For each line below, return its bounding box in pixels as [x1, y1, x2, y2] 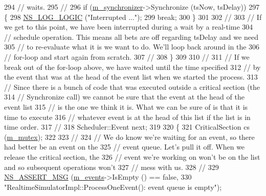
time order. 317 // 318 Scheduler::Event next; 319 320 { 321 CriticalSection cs [4, 121, 250, 132]
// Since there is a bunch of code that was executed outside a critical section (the [4, 81, 260, 92]
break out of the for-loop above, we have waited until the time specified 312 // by [4, 61, 261, 72]
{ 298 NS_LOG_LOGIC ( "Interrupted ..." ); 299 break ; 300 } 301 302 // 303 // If [4, 11, 262, 22]
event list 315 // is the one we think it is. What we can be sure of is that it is [4, 101, 248, 112]
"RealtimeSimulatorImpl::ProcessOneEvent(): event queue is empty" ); [4, 181, 222, 192]
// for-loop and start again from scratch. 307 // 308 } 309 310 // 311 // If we [4, 51, 250, 62]
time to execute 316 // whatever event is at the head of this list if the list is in [4, 111, 251, 122]
